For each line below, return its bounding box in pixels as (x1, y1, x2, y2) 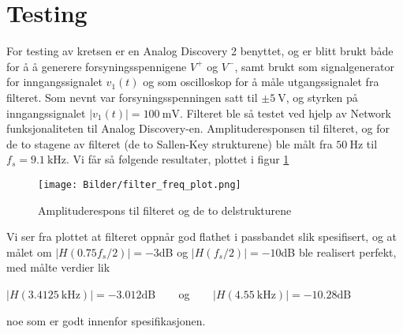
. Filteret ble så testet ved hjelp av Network (179, 104, 391, 121)
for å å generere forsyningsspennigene (6, 58, 187, 74)
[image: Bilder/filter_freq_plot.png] (38, 178, 241, 190)
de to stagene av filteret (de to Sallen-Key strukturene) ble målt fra (6, 135, 333, 152)
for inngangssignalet (6, 73, 103, 90)
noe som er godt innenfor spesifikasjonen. (6, 312, 206, 328)
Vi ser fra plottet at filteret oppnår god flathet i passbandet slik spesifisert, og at (6, 228, 397, 245)
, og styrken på (285, 88, 358, 105)
